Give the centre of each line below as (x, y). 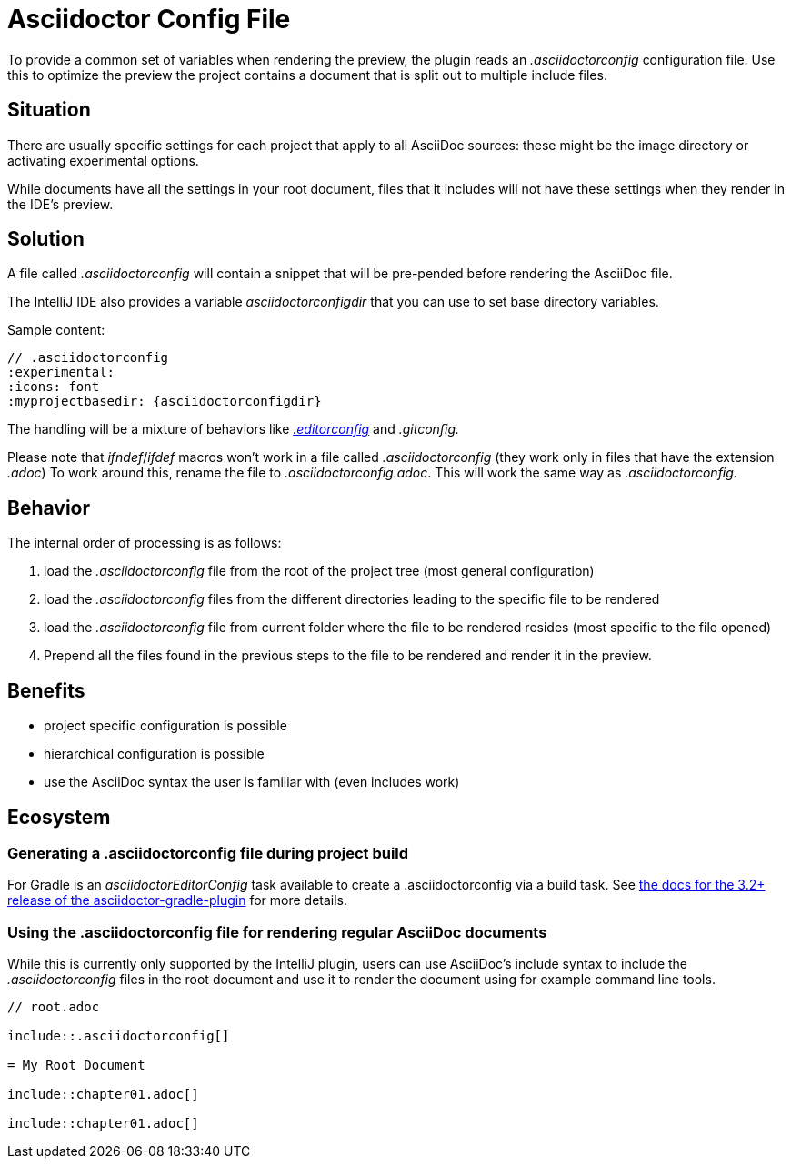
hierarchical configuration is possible (154, 754)
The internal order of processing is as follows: (145, 543)
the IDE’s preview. (60, 204)
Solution (46, 239)
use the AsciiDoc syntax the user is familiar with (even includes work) (252, 782)
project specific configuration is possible (165, 726)
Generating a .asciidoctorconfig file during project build (208, 853)
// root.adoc (54, 1007)
